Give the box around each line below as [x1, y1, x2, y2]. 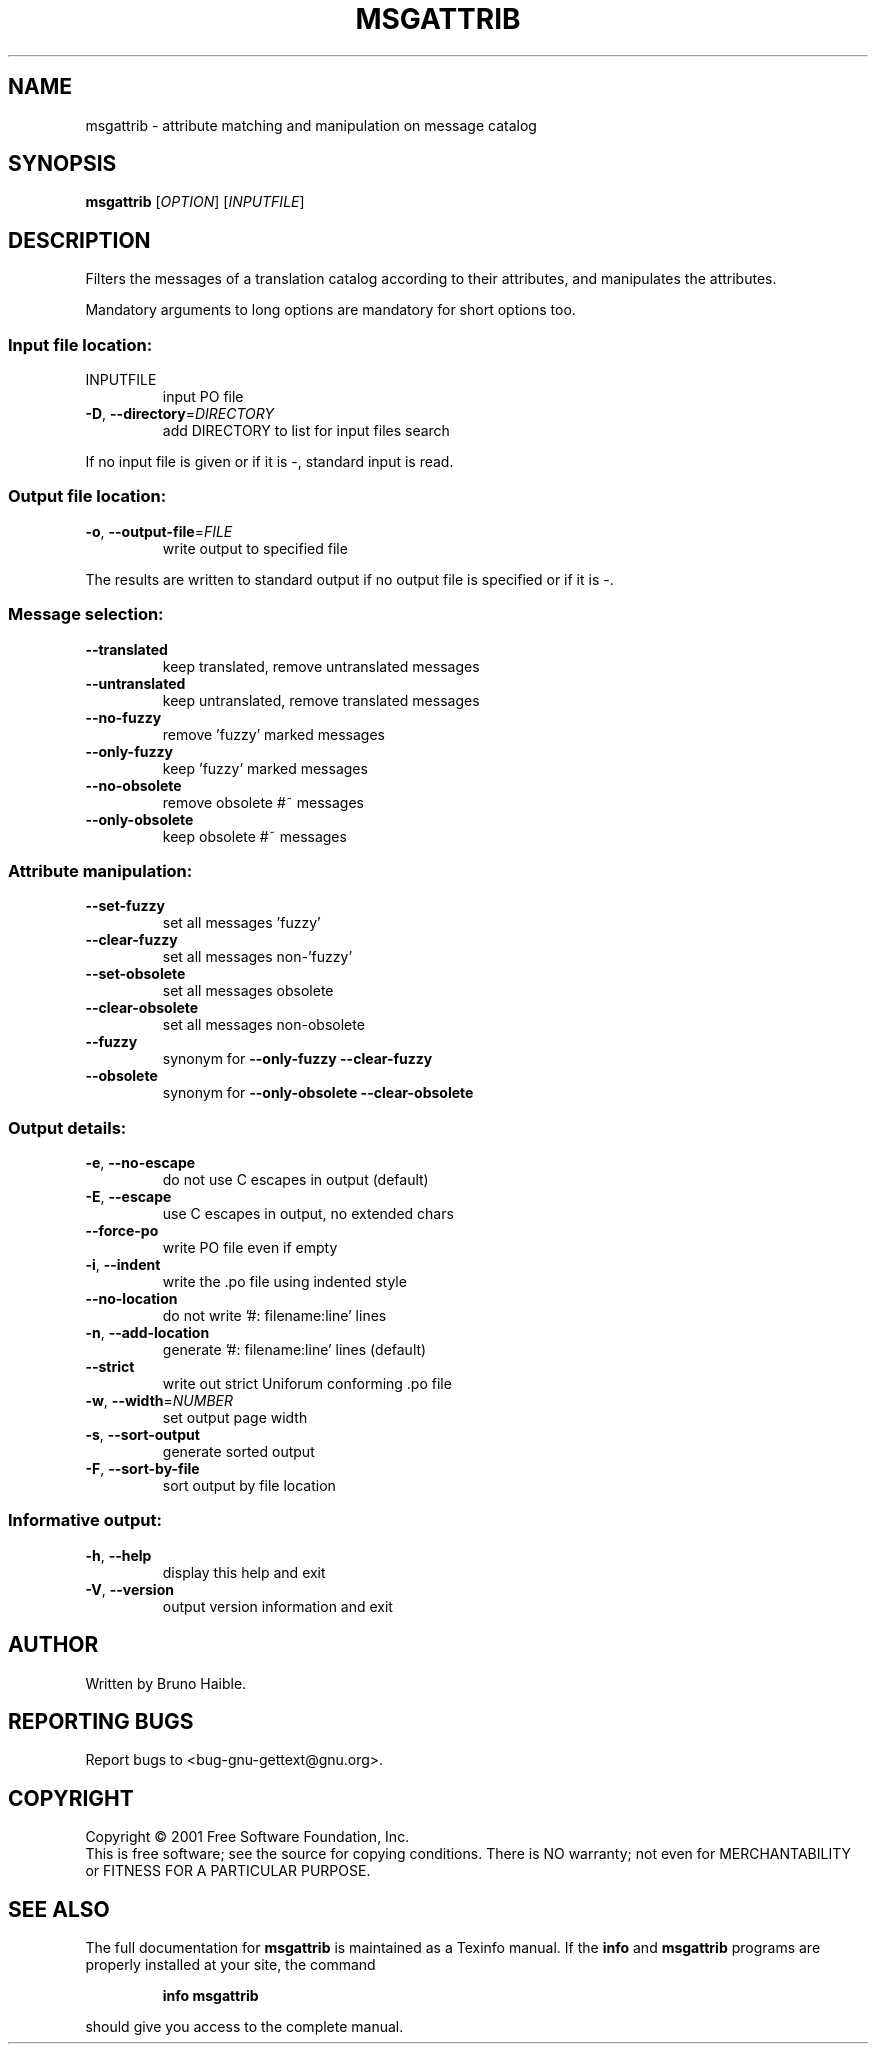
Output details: [8, 1117, 127, 1138]
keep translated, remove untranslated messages [162, 657, 480, 675]
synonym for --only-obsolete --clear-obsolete [162, 1084, 474, 1102]
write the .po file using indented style [162, 1273, 407, 1291]
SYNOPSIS [8, 151, 117, 177]
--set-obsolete [85, 965, 186, 983]
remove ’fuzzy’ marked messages [162, 725, 385, 743]
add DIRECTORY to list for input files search [162, 422, 450, 440]
